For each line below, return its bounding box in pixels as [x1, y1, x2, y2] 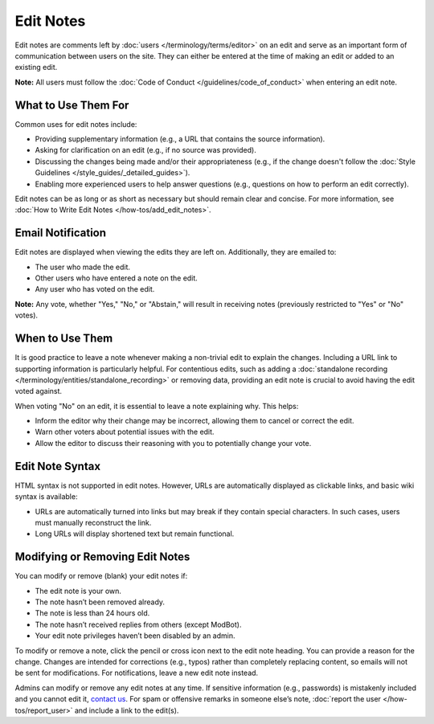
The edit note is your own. [35, 586, 122, 595]
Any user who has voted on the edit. [35, 284, 155, 294]
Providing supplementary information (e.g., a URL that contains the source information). [35, 134, 325, 144]
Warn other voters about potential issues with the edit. [35, 427, 215, 437]
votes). [14, 310, 39, 321]
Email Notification [14, 226, 107, 240]
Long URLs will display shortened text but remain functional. [35, 529, 235, 538]
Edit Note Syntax [14, 459, 100, 473]
